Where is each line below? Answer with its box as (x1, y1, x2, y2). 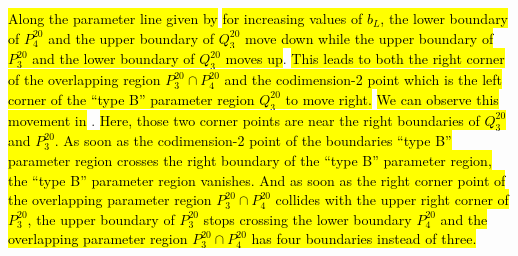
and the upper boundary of (48, 27, 214, 48)
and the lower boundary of (32, 48, 195, 69)
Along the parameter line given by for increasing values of (8, 8, 363, 28)
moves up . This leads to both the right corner (225, 48, 505, 69)
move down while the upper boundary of (244, 27, 494, 48)
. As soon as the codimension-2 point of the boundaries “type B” (54, 130, 452, 151)
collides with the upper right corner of (275, 189, 509, 210)
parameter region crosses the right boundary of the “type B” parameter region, (8, 149, 492, 170)
